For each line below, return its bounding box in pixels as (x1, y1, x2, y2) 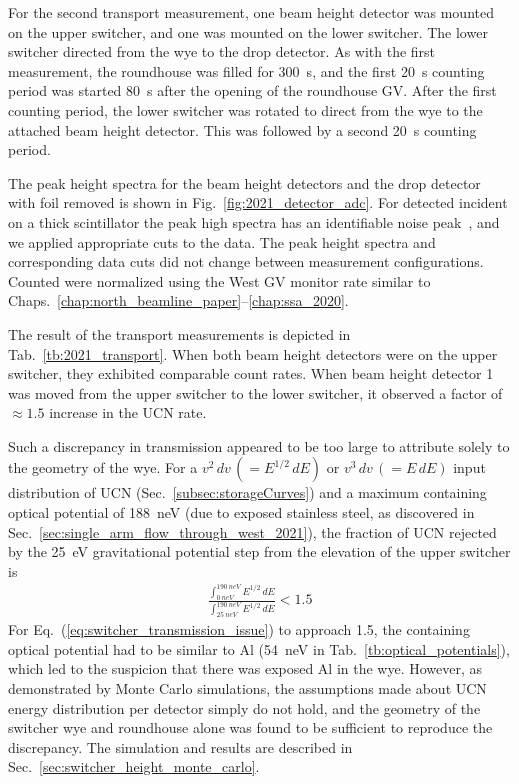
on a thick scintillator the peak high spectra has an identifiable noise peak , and (8, 211, 500, 232)
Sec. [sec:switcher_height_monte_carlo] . (8, 756, 260, 777)
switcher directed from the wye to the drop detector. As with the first (8, 41, 436, 62)
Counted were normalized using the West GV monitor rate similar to (8, 270, 431, 291)
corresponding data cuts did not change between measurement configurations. (8, 251, 484, 272)
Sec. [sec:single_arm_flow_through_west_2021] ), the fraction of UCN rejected (8, 521, 497, 542)
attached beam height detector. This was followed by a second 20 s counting (8, 119, 477, 140)
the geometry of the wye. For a (8, 457, 198, 478)
